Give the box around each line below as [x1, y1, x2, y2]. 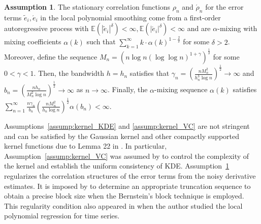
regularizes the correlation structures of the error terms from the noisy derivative [4, 170, 256, 181]
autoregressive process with [4, 23, 89, 34]
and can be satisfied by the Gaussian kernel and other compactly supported [4, 130, 240, 141]
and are [187, 23, 211, 34]
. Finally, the [108, 84, 148, 95]
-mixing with [217, 23, 257, 34]
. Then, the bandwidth [34, 68, 105, 78]
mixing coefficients [4, 36, 61, 47]
